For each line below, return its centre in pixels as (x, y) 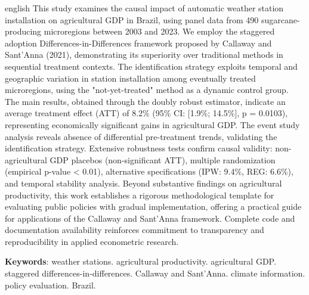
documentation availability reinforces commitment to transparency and (135, 230)
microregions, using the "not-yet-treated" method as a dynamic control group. (147, 90)
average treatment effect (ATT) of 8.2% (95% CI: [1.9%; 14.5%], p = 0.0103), (146, 113)
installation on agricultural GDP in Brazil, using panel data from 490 (132, 19)
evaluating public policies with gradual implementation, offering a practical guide (153, 206)
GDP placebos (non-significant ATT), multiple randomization (163, 159)
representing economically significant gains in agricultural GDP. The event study (152, 124)
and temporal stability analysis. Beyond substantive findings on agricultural (143, 183)
